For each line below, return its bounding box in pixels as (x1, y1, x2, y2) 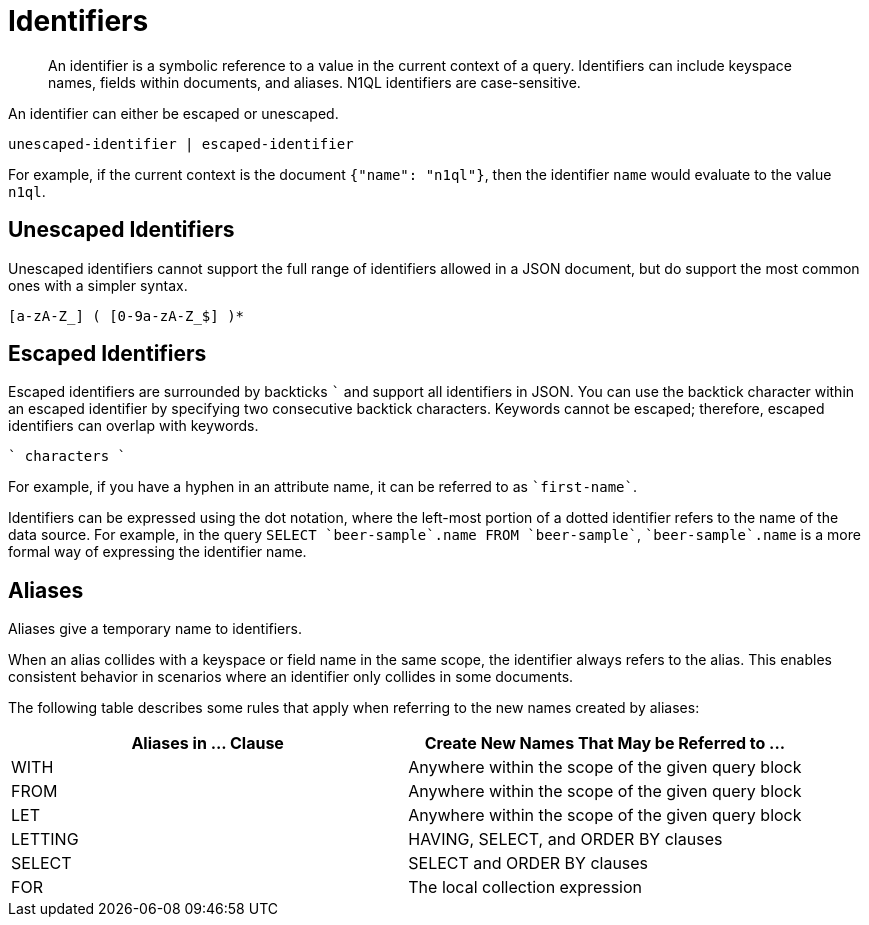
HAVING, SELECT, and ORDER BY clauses (408, 829, 723, 850)
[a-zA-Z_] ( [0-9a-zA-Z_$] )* (8, 307, 245, 324)
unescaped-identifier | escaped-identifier (8, 135, 354, 152)
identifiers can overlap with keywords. (8, 417, 259, 435)
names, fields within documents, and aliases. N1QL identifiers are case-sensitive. (48, 73, 581, 91)
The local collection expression (408, 877, 643, 898)
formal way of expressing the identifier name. (8, 543, 307, 561)
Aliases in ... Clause (131, 733, 284, 754)
